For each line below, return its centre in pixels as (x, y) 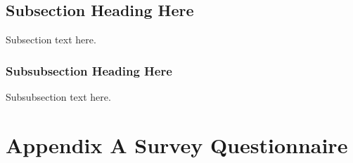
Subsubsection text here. (58, 97)
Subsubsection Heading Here (89, 70)
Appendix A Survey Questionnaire (177, 144)
